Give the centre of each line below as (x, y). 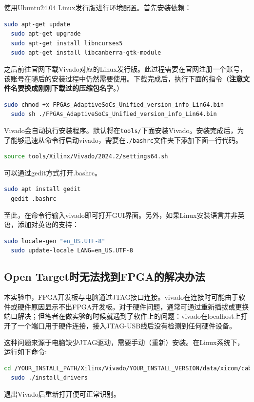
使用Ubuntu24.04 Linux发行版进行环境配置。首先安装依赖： (98, 7)
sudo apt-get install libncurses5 (67, 43)
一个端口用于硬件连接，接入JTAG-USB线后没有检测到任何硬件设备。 (127, 325)
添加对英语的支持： (48, 224)
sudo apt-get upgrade (46, 34)
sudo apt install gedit (42, 189)
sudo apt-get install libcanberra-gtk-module (86, 53)
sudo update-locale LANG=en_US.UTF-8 (72, 251)
